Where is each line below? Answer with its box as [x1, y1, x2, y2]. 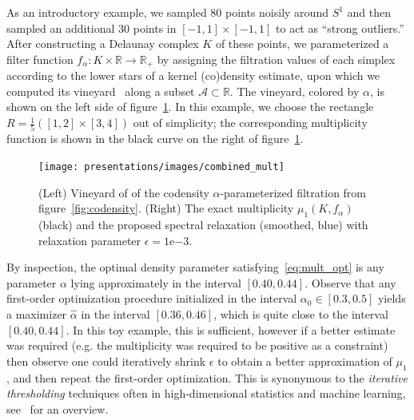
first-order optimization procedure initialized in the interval [6, 290, 297, 307]
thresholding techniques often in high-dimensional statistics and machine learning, [6, 385, 406, 402]
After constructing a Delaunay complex [6, 35, 199, 52]
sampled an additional [6, 19, 115, 36]
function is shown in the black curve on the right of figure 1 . [6, 130, 304, 147]
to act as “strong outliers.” [276, 19, 404, 36]
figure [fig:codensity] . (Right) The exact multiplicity [38, 200, 294, 216]
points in [133, 19, 177, 36]
